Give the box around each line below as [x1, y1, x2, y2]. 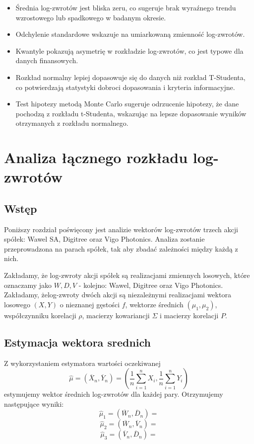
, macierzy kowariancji [82, 310, 150, 320]
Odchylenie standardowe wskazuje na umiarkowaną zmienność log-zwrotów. [15, 29, 245, 39]
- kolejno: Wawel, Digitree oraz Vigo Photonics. [78, 279, 223, 290]
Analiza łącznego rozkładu [4, 147, 188, 168]
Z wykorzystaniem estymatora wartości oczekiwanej [4, 357, 161, 368]
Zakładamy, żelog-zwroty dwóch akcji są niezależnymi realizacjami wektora [4, 289, 231, 300]
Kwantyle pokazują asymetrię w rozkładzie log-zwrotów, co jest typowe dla [15, 45, 244, 56]
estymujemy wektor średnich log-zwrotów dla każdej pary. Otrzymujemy [4, 389, 223, 399]
